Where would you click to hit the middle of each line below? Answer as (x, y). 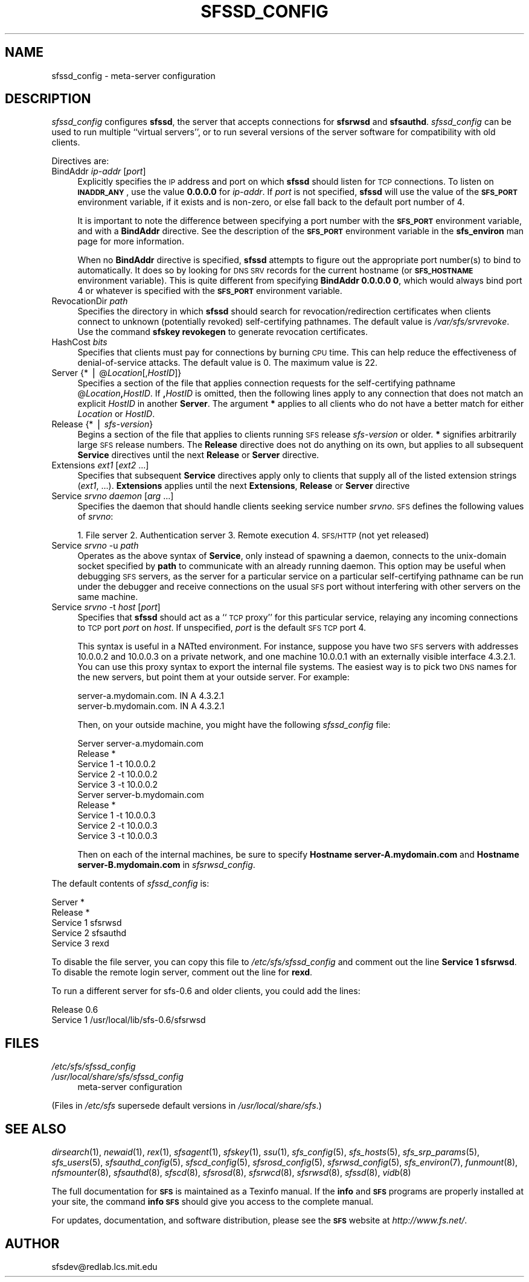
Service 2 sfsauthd (89, 933)
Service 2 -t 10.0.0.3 (117, 826)
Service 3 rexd (80, 943)
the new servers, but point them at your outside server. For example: (213, 677)
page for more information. (131, 241)
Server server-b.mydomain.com (141, 795)
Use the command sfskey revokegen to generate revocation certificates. (223, 332)
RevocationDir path (90, 301)
